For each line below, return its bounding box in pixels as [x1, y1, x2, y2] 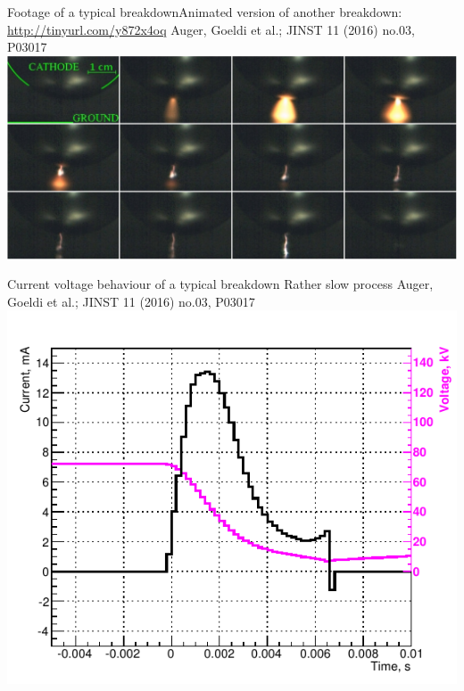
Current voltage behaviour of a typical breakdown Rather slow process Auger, [7, 275, 434, 293]
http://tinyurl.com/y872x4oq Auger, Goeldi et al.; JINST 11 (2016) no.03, [7, 20, 415, 38]
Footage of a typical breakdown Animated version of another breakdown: [7, 3, 402, 21]
